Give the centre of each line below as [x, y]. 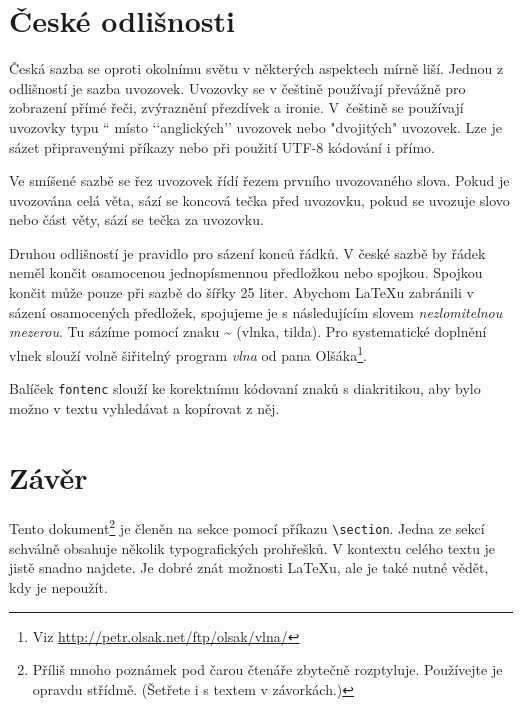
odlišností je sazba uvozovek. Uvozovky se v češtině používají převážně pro [237, 87]
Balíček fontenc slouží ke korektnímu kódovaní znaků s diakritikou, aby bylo [245, 388]
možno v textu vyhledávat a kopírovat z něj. [144, 407]
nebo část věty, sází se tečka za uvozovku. [136, 219]
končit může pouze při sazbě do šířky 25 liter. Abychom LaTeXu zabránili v [241, 292]
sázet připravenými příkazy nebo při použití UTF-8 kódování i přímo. [222, 146]
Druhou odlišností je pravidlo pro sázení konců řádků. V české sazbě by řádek [247, 252]
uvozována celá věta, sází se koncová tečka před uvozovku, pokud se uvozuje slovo [259, 199]
